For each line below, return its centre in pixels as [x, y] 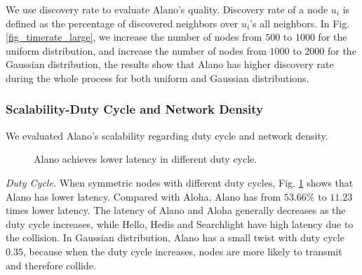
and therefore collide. [51, 265]
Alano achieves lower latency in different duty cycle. [146, 159]
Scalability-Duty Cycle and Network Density [135, 109]
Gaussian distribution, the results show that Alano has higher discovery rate [170, 64]
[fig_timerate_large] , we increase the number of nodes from [134, 37]
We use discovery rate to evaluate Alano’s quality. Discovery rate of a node [167, 9]
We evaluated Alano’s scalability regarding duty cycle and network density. [167, 135]
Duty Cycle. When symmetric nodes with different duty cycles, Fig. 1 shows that [180, 182]
